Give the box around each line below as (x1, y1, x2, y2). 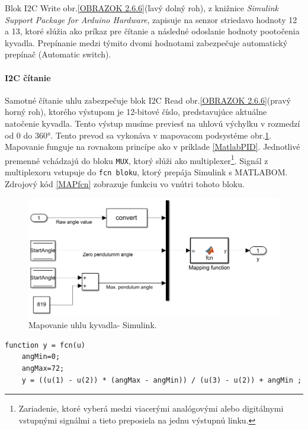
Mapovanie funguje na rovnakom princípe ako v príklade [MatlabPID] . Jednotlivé (5, 140, 300, 153)
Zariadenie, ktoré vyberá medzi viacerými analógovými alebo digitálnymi (18, 402, 284, 415)
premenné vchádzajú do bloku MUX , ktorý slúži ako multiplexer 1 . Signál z (5, 152, 268, 166)
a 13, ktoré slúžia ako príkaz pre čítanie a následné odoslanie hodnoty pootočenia (5, 25, 300, 37)
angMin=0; (21, 352, 60, 361)
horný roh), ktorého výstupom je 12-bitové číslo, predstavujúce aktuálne (5, 105, 267, 118)
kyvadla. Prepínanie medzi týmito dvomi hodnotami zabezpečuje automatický (5, 36, 288, 49)
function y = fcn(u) (5, 341, 86, 349)
